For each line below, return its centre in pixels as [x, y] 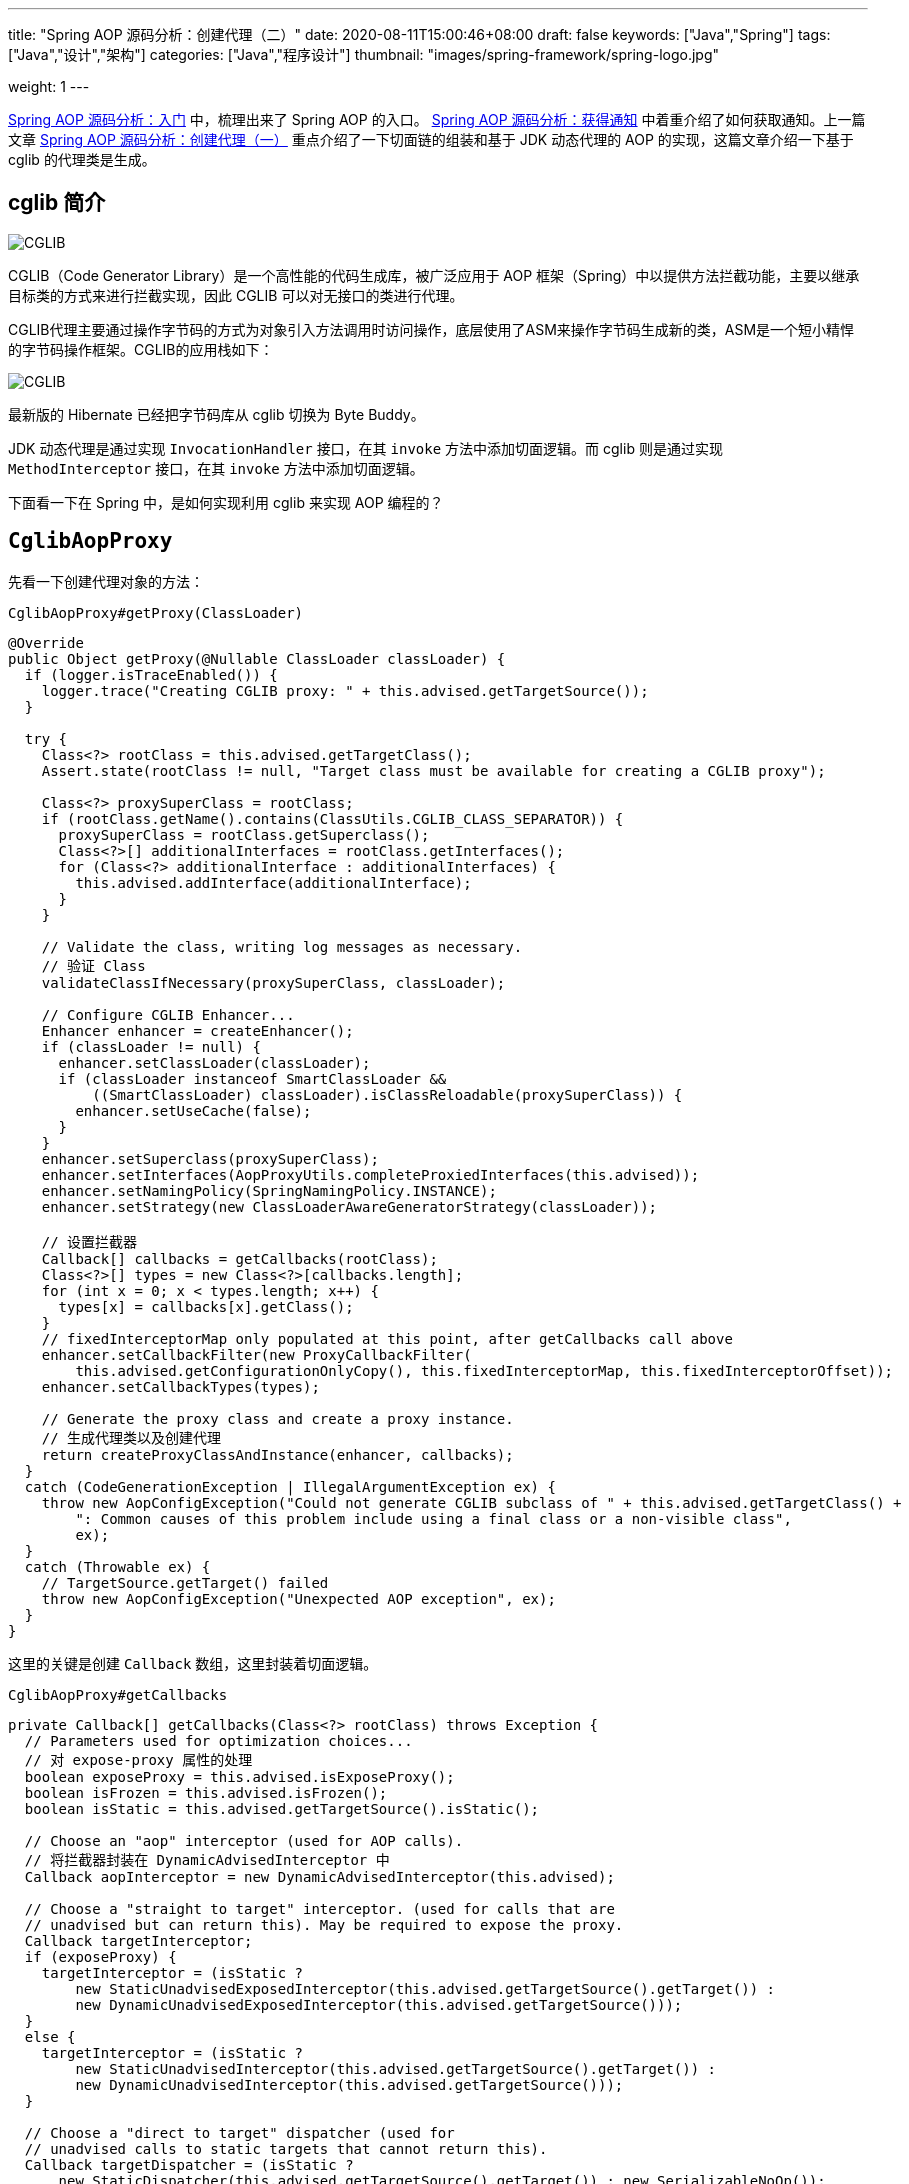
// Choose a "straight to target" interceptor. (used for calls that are [319, 1908]
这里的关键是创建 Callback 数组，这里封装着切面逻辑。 [193, 1663]
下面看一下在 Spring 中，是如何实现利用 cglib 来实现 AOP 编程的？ [226, 502]
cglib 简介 [57, 203]
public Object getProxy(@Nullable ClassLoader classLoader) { [257, 658]
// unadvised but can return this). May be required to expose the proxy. [324, 1924]
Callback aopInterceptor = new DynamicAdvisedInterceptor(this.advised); [319, 1876]
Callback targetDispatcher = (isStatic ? [189, 2164]
